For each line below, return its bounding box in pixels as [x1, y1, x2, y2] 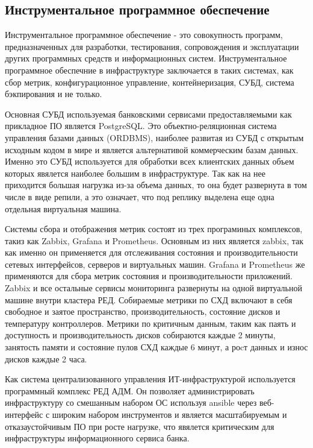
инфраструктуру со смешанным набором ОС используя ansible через [5, 396, 257, 409]
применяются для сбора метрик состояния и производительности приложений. [5, 270, 293, 282]
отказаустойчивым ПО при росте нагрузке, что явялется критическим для [5, 420, 274, 432]
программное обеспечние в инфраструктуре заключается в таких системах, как [5, 63, 294, 76]
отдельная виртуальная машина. [5, 202, 122, 215]
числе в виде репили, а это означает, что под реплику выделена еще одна [5, 190, 274, 203]
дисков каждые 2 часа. [5, 352, 87, 365]
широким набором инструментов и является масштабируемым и [52, 408, 287, 421]
